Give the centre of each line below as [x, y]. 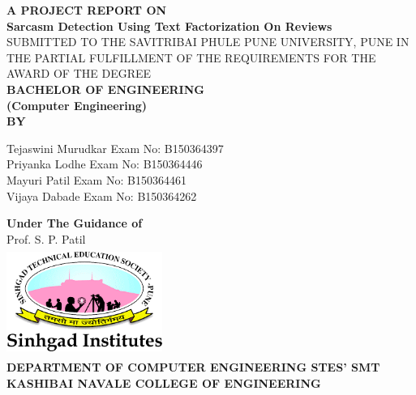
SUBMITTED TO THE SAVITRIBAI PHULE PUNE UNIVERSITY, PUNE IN [208, 42]
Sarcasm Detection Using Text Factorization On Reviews [169, 25]
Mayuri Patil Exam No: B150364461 [96, 179]
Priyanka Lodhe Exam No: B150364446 [105, 164]
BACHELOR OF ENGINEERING [105, 89]
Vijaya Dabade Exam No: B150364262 [102, 195]
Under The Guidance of [75, 223]
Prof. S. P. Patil [46, 238]
